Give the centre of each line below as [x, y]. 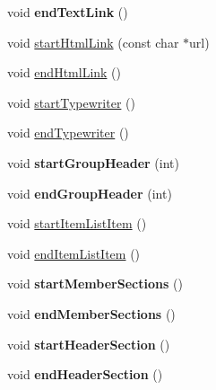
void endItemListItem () [74, 253]
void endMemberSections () [91, 313]
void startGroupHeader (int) [93, 162]
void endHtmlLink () [65, 72]
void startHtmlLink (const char [93, 42]
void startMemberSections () [95, 284]
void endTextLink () [68, 12]
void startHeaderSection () [89, 344]
